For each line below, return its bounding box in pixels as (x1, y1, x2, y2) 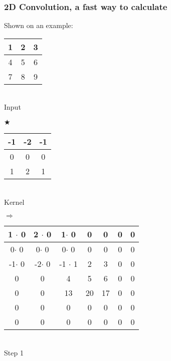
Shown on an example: (4, 20, 73, 31)
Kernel (4, 196, 25, 207)
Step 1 (4, 347, 24, 357)
